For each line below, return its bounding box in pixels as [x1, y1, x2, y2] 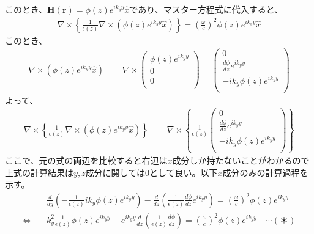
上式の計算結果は [5, 166, 73, 178]
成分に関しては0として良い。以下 [85, 166, 218, 178]
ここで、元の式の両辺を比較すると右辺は [5, 153, 168, 166]
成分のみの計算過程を [222, 166, 308, 178]
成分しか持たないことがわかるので [172, 153, 310, 166]
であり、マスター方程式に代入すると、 [129, 3, 283, 15]
